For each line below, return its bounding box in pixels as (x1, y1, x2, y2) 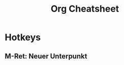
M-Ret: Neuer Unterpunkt (5, 52, 87, 60)
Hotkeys (5, 31, 41, 43)
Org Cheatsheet (50, 3, 119, 15)
